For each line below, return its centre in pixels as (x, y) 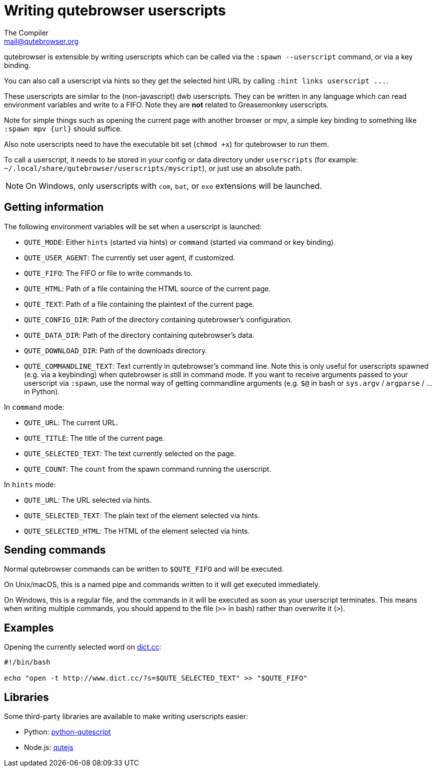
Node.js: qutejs (49, 748)
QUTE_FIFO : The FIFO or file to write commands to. (108, 273)
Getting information (54, 207)
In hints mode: (30, 484)
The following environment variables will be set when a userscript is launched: (133, 226)
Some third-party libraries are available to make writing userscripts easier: (126, 717)
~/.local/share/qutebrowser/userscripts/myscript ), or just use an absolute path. (153, 168)
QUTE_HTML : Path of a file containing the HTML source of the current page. (147, 288)
